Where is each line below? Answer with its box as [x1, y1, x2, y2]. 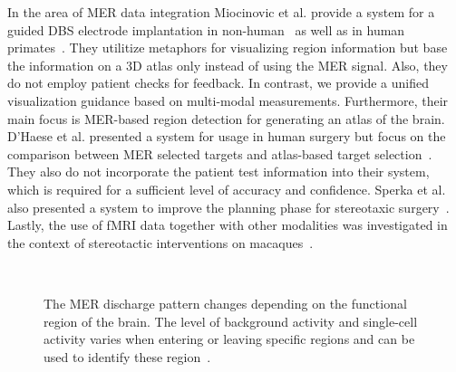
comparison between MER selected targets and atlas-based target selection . [7, 144, 432, 163]
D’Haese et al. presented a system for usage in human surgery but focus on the [7, 127, 446, 146]
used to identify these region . [44, 347, 211, 366]
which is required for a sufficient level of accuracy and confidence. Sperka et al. [7, 179, 446, 198]
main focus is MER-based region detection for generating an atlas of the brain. [7, 109, 445, 128]
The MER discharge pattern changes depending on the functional [44, 293, 407, 312]
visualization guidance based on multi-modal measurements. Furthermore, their [7, 91, 449, 110]
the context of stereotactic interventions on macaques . [7, 233, 314, 252]
